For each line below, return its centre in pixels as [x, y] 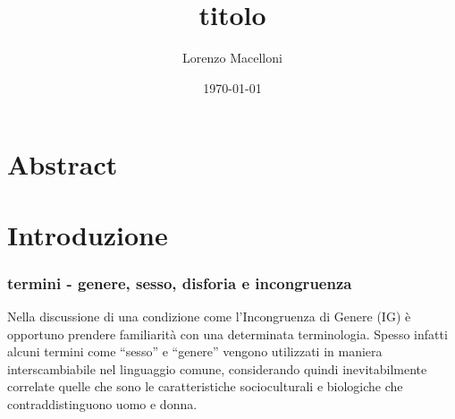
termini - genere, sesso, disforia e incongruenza [180, 282]
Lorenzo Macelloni [232, 58]
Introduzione [88, 234]
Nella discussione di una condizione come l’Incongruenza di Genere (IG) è [209, 316]
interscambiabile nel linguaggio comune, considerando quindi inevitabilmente [217, 368]
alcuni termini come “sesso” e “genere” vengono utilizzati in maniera [195, 351]
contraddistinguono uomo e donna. [102, 404]
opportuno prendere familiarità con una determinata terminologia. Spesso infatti [227, 333]
